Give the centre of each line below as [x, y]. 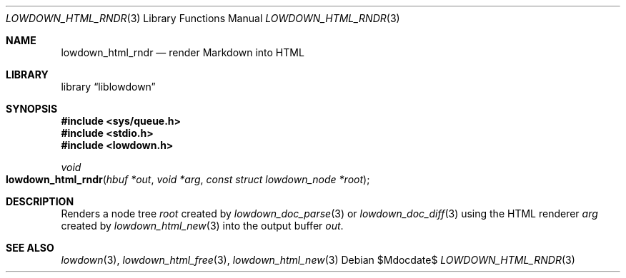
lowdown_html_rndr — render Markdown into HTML [183, 52]
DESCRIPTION [40, 201]
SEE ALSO [30, 248]
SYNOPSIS [32, 109]
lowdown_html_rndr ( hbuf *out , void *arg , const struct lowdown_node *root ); [188, 179]
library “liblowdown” [108, 87]
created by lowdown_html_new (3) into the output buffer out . [202, 226]
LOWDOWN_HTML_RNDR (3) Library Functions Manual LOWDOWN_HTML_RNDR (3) [203, 18]
